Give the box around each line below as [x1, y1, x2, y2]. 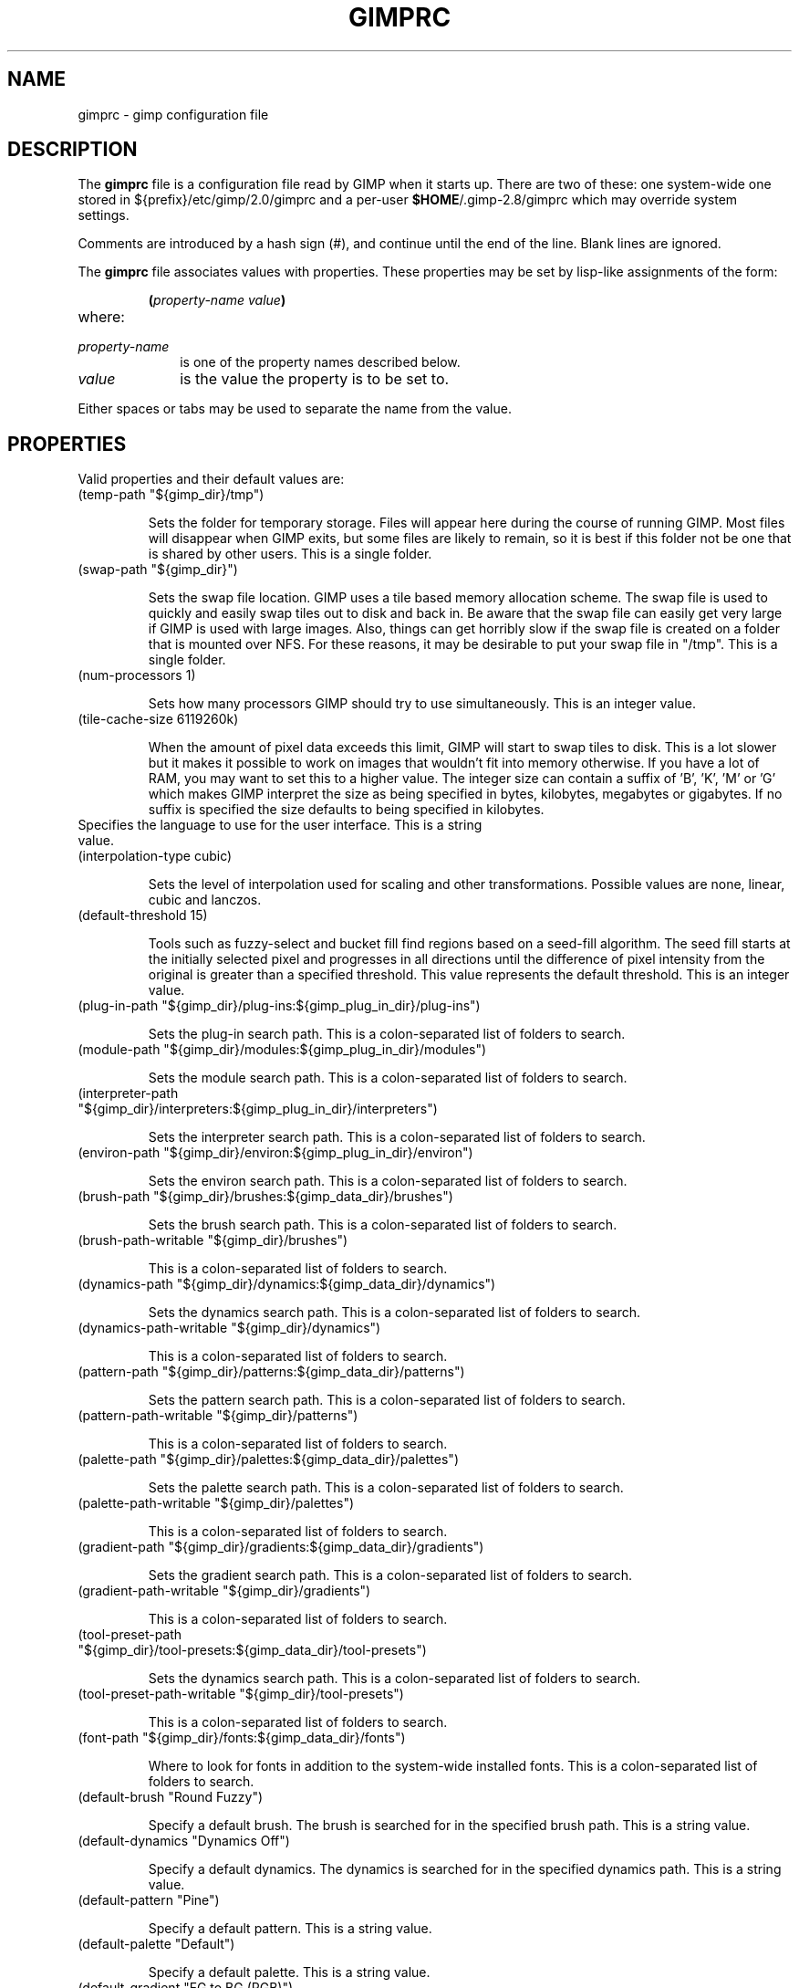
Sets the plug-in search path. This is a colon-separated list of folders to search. [148, 1026, 626, 1042]
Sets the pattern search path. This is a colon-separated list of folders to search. [148, 1392, 626, 1408]
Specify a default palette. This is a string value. [148, 1964, 431, 1981]
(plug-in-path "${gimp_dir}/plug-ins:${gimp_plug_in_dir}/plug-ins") [78, 998, 481, 1014]
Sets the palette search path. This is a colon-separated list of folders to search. [148, 1480, 624, 1496]
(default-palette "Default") [78, 1936, 235, 1952]
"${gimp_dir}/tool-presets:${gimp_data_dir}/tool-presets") [78, 1642, 427, 1658]
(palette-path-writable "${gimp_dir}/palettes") [78, 1495, 355, 1512]
